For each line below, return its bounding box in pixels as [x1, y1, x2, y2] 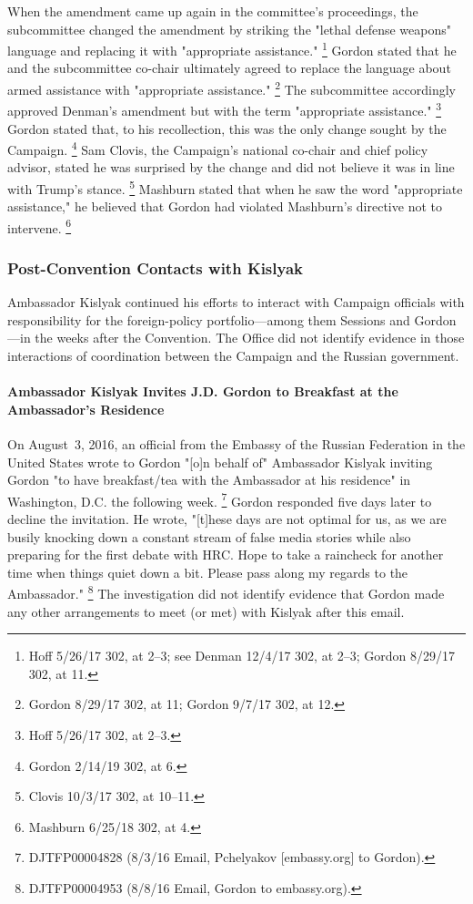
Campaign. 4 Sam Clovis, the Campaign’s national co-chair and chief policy [7, 138, 428, 159]
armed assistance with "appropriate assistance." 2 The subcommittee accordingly [7, 77, 456, 98]
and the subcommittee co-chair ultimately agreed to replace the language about [7, 58, 451, 77]
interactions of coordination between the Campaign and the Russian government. [7, 346, 459, 365]
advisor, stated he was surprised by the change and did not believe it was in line [7, 158, 455, 177]
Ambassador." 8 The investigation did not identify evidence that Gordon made [7, 581, 445, 603]
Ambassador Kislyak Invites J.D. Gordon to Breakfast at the [7, 382, 398, 401]
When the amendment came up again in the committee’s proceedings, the [7, 2, 418, 20]
